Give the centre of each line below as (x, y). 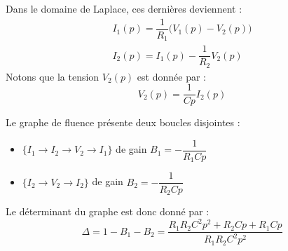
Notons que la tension (53, 76)
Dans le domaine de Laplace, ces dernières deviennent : (124, 8)
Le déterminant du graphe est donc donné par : (108, 211)
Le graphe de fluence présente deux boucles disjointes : (123, 122)
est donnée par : (171, 76)
